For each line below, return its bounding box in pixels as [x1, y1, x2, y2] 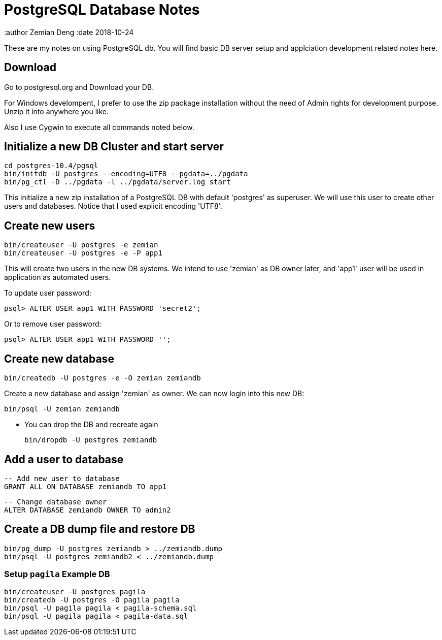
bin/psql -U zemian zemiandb [4, 405, 120, 413]
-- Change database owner [4, 497, 107, 506]
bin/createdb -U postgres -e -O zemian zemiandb [4, 374, 201, 382]
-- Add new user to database [4, 474, 120, 483]
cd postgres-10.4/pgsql [4, 162, 98, 170]
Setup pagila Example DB [4, 569, 110, 580]
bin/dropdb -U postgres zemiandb [24, 436, 157, 444]
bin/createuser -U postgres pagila [4, 587, 146, 596]
